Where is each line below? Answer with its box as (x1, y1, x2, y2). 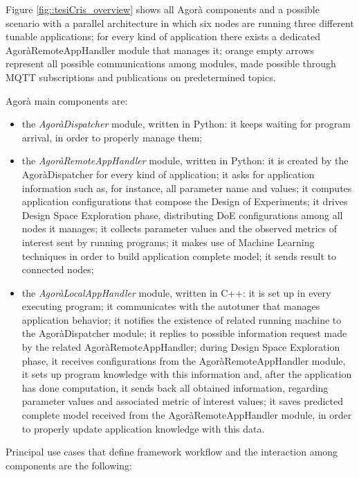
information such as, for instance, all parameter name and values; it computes (21, 180, 352, 195)
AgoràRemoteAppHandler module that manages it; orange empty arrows (6, 42, 314, 57)
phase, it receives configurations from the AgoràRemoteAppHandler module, (21, 353, 346, 367)
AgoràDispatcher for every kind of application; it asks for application (21, 166, 315, 181)
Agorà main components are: (6, 93, 128, 107)
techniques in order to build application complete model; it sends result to (21, 248, 337, 263)
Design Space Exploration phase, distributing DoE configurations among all (21, 207, 343, 222)
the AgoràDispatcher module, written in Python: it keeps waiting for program (21, 116, 351, 131)
